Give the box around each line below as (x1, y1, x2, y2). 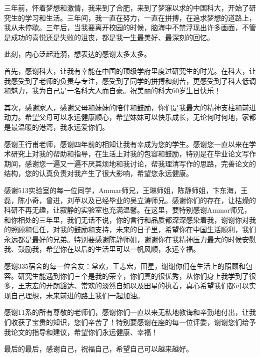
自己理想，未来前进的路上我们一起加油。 (10, 290, 144, 300)
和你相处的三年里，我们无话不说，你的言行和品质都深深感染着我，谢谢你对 (4, 214, 249, 225)
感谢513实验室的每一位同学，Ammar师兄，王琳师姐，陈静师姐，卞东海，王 (4, 185, 248, 195)
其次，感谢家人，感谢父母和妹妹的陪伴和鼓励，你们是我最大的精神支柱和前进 (4, 102, 256, 112)
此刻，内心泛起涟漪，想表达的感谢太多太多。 (4, 49, 151, 59)
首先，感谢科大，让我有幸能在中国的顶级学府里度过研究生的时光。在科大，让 (4, 65, 256, 76)
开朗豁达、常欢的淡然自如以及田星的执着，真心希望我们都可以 (45, 280, 249, 291)
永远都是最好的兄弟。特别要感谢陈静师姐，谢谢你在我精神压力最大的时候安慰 (4, 234, 256, 244)
